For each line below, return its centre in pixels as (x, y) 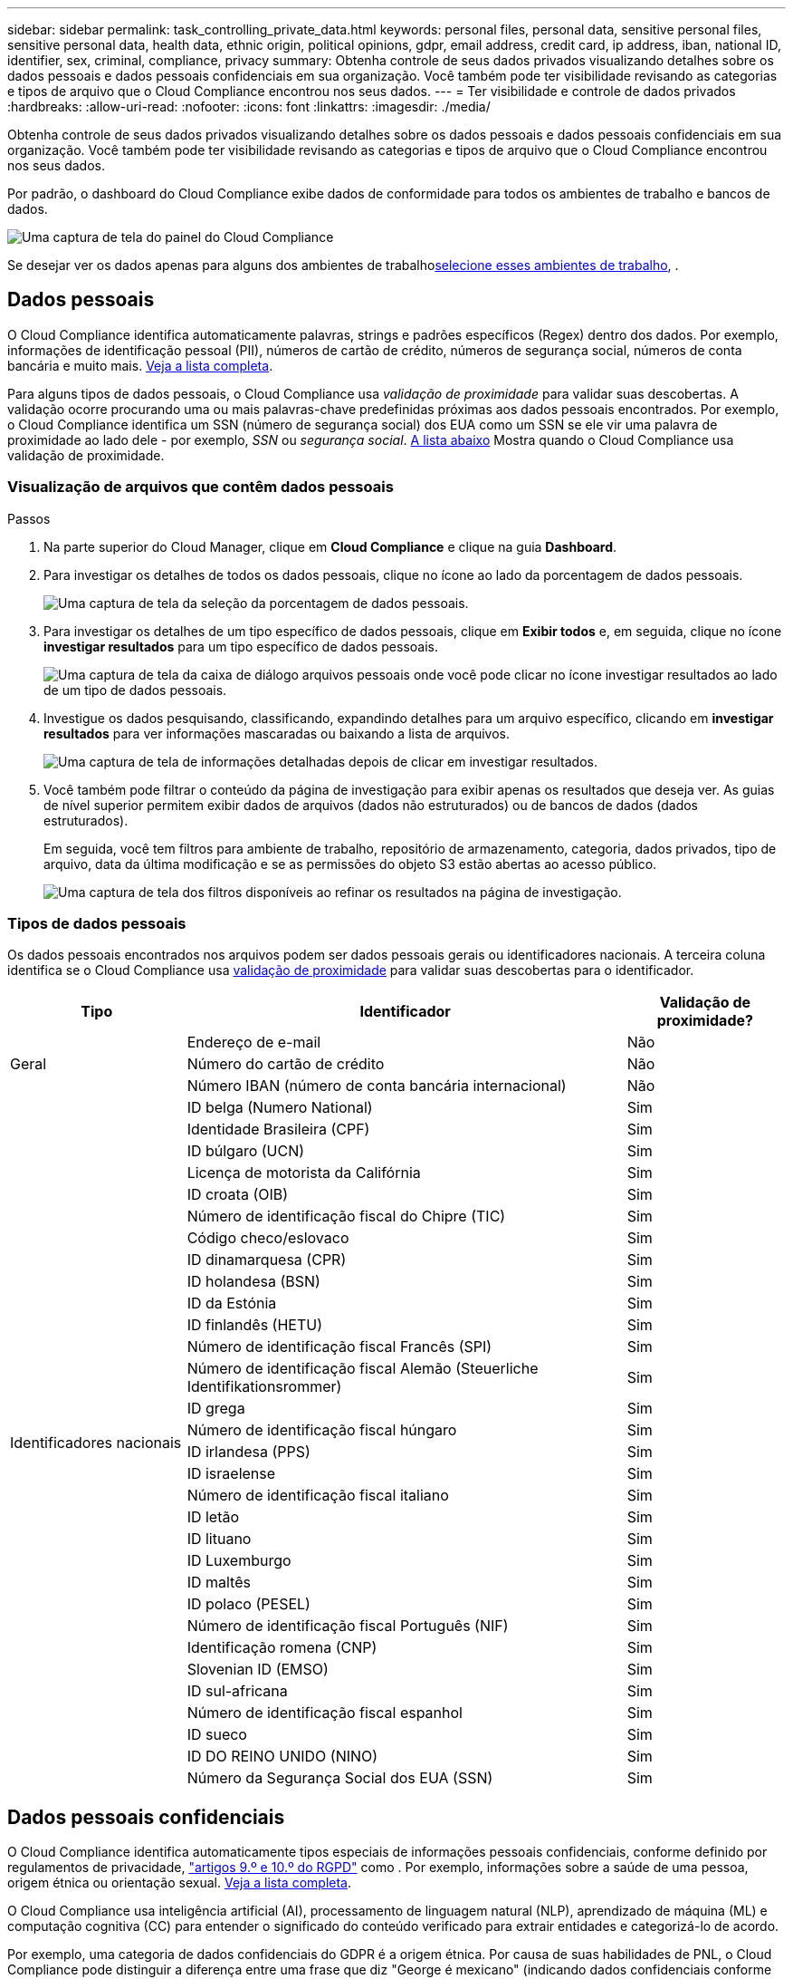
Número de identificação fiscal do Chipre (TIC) (346, 1216)
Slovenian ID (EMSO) (258, 1670)
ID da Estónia (232, 1303)
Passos (29, 518)
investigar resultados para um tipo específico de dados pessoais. (241, 646)
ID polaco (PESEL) (248, 1604)
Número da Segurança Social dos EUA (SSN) (340, 1778)
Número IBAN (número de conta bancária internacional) (377, 1086)
